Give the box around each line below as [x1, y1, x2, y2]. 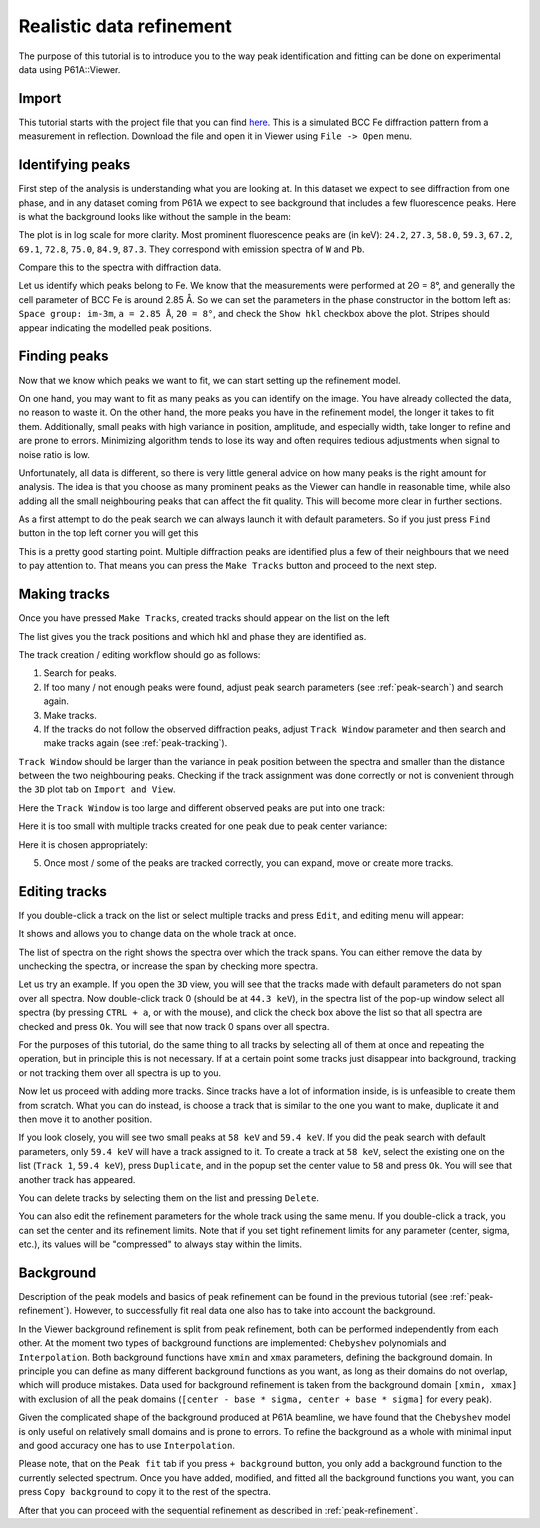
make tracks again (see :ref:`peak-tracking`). [43, 737, 228, 749]
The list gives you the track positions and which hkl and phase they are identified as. [18, 630, 367, 642]
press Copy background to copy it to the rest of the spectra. [18, 1486, 272, 1498]
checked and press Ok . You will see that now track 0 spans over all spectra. [18, 1020, 330, 1032]
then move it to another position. [18, 1113, 153, 1125]
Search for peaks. [43, 667, 117, 679]
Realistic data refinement [18, 15, 232, 37]
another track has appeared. [18, 1173, 136, 1185]
